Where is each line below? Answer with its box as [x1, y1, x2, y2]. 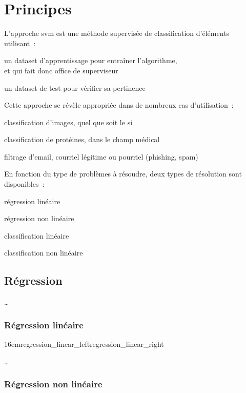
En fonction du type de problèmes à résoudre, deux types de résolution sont [4, 168, 242, 179]
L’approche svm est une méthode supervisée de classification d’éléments [4, 28, 230, 38]
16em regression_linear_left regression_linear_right [4, 339, 164, 349]
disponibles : [4, 179, 45, 189]
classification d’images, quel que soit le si [4, 116, 133, 127]
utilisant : [4, 37, 36, 48]
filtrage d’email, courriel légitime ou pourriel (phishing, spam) [4, 151, 198, 162]
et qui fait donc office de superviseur [4, 65, 118, 75]
